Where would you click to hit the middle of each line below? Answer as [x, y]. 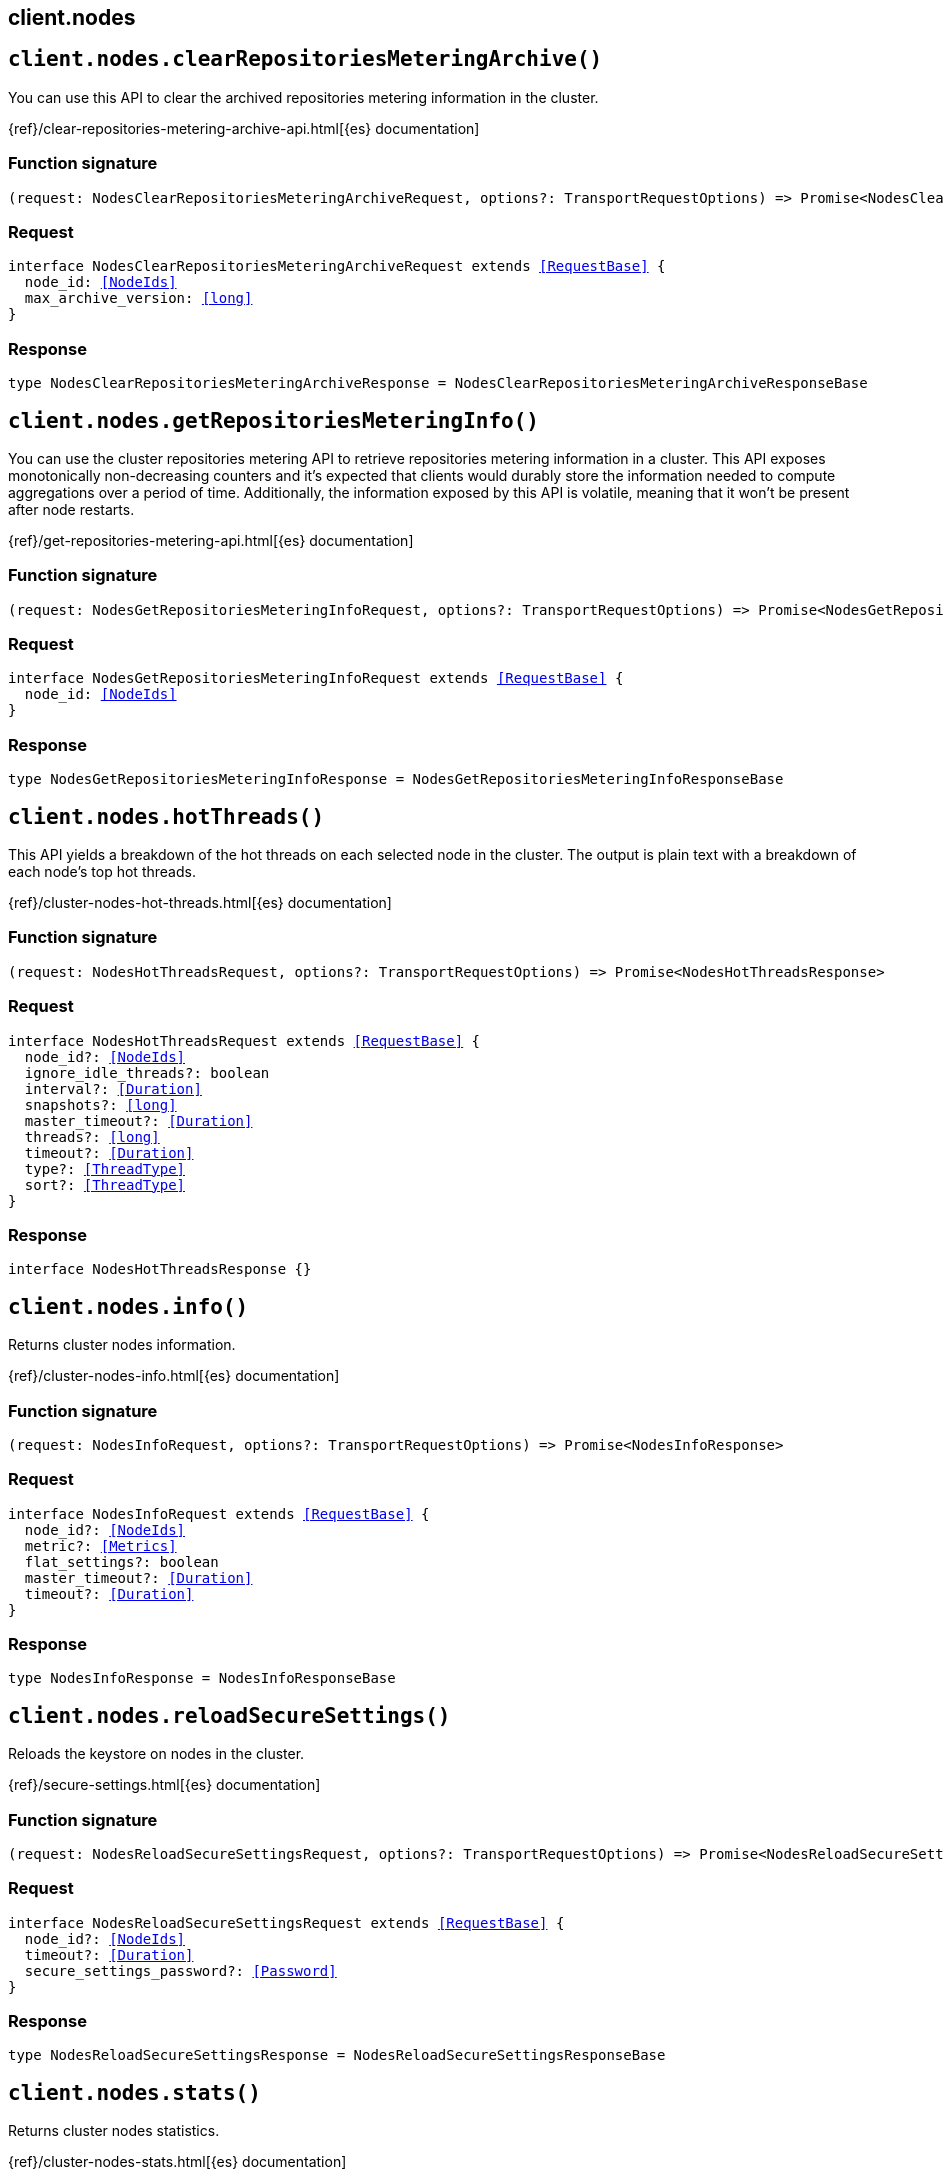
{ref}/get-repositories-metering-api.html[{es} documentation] [211, 540]
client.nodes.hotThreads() [166, 816]
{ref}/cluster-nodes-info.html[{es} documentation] [174, 1376]
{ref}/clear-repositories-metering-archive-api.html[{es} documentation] [244, 128]
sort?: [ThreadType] [105, 1184]
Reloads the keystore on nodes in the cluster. [156, 1754]
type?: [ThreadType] [105, 1168]
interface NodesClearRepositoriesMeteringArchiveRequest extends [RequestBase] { [337, 266]
